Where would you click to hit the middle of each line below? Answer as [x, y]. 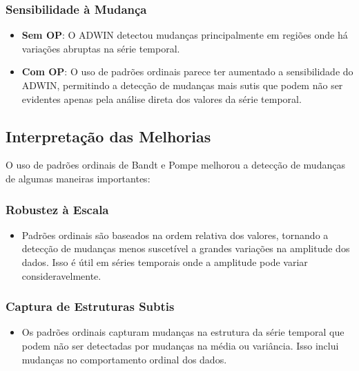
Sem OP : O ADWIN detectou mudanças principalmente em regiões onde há [185, 35]
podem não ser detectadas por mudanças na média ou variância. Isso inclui [180, 345]
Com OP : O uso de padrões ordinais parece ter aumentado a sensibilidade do [187, 72]
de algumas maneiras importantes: [78, 178]
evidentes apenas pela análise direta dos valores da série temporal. [162, 98]
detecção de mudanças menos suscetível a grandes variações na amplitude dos [186, 248]
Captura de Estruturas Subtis [90, 306]
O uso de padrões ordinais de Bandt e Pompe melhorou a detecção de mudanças [175, 165]
